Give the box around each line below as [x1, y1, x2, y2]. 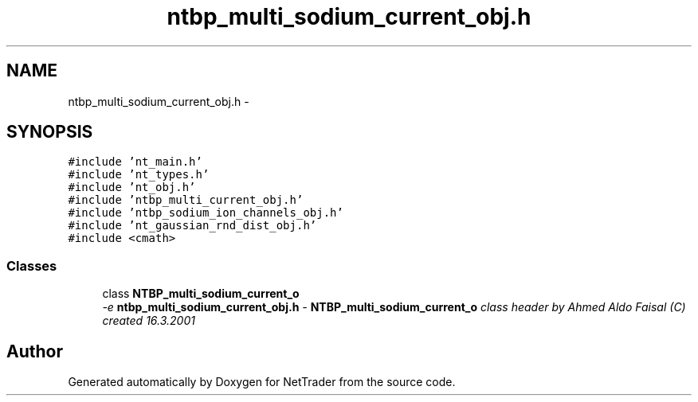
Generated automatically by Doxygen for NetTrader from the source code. [68, 375, 456, 389]
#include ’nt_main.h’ [68, 155, 202, 169]
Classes [6, 257, 57, 274]
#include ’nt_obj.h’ [68, 181, 196, 194]
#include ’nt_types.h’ [68, 168, 210, 181]
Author [6, 341, 63, 361]
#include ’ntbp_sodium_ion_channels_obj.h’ [68, 206, 343, 220]
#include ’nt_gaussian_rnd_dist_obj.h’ [68, 219, 317, 232]
